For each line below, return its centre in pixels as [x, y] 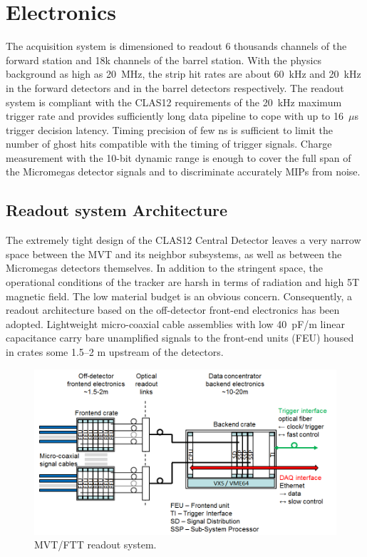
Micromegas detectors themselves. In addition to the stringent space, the [165, 268]
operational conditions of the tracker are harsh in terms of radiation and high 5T [182, 282]
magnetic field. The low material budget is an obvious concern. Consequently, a [179, 296]
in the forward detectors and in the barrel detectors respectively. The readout [175, 87]
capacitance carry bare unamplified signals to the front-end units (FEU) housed [180, 338]
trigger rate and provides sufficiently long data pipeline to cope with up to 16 [175, 116]
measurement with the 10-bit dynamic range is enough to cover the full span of [179, 157]
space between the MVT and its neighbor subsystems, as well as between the [174, 254]
